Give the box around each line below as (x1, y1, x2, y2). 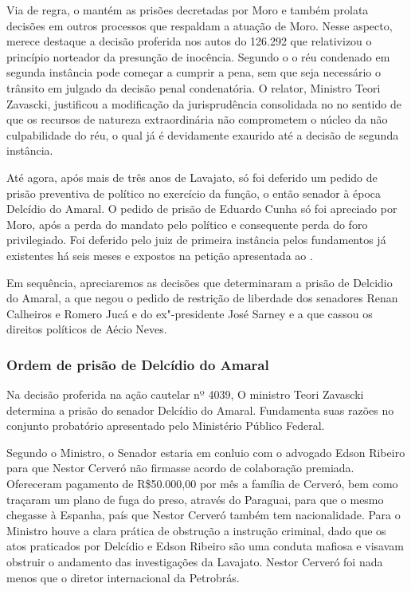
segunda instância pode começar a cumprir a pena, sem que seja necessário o (6, 64, 381, 81)
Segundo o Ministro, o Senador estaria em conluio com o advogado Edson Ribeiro (6, 443, 405, 460)
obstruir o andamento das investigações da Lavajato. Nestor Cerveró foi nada (6, 554, 383, 570)
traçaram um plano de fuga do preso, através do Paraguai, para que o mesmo (6, 491, 384, 507)
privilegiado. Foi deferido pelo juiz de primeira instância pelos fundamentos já (6, 231, 386, 248)
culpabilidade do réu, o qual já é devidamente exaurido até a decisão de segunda (6, 126, 399, 143)
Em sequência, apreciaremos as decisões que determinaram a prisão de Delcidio (6, 274, 393, 290)
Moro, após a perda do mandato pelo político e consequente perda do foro (6, 215, 368, 232)
